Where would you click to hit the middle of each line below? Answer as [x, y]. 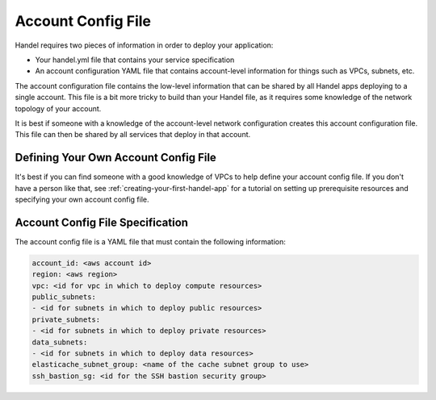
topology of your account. [58, 108]
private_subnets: [66, 319]
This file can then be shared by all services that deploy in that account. [133, 135]
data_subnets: [60, 342]
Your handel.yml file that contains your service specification [135, 60]
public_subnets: [64, 297]
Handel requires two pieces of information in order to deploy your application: [144, 45]
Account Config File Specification [102, 222]
